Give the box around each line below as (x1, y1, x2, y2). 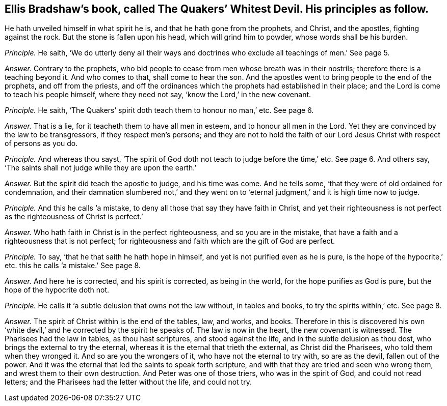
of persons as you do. (5, 139, 78, 148)
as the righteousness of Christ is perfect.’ (5, 212, 143, 221)
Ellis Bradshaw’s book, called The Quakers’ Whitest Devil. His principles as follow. (5, 3, 429, 15)
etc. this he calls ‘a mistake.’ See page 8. (5, 261, 141, 270)
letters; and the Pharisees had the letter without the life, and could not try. (5, 378, 252, 387)
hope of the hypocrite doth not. (5, 285, 110, 295)
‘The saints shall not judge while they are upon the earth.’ (5, 163, 197, 172)
